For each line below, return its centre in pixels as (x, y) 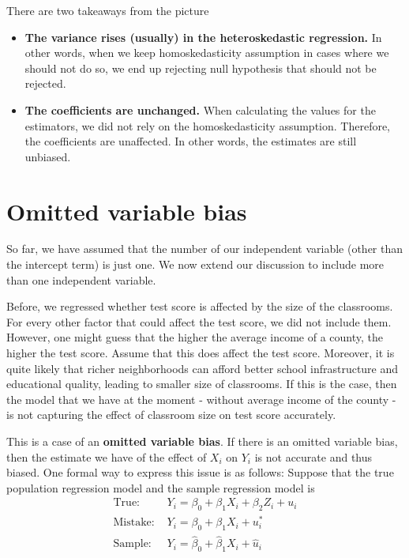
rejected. (45, 83)
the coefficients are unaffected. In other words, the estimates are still (191, 141)
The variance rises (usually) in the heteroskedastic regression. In (203, 37)
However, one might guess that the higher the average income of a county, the (195, 337)
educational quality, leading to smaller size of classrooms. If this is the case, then (202, 384)
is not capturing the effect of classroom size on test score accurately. (171, 415)
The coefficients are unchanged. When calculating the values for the (200, 109)
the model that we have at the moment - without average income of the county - (201, 399)
